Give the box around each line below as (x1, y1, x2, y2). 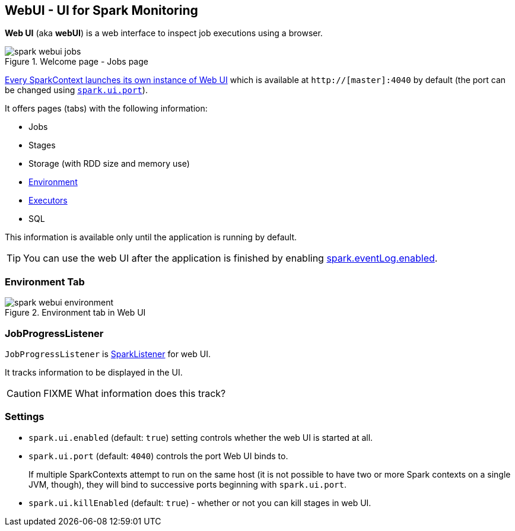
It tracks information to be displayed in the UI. (5, 367, 183, 377)
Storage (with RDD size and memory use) (28, 158, 190, 169)
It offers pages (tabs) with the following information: (5, 103, 208, 114)
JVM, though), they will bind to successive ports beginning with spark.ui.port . (28, 479, 347, 489)
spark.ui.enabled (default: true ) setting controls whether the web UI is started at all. (28, 432, 373, 443)
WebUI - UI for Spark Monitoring (5, 3, 198, 18)
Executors (28, 195, 68, 206)
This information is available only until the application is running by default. (5, 232, 297, 243)
